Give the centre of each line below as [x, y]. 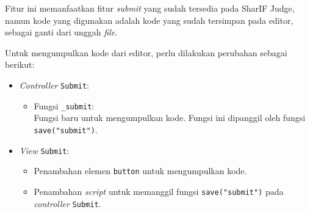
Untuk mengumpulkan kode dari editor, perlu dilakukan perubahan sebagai [146, 52]
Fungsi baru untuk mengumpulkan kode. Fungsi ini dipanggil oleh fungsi [170, 118]
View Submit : [44, 150]
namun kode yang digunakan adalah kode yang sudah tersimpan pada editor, [149, 20]
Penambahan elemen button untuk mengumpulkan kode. [140, 171]
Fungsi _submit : [64, 105]
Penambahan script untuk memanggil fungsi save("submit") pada [159, 191]
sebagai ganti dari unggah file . [61, 32]
